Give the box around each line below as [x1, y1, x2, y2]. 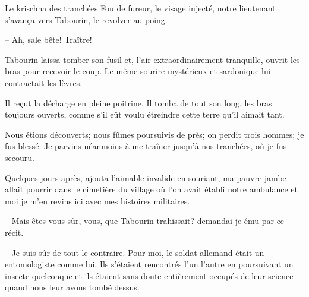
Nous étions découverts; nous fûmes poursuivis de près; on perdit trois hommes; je [5, 128, 304, 140]
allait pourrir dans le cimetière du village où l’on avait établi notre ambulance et [5, 183, 298, 195]
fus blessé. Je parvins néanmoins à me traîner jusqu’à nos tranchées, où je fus [5, 140, 287, 152]
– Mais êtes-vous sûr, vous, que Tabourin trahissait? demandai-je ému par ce [5, 214, 285, 227]
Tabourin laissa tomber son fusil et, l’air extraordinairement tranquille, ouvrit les [5, 53, 300, 65]
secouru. [5, 151, 34, 163]
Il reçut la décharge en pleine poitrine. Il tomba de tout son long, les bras [5, 96, 272, 109]
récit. [5, 226, 24, 238]
